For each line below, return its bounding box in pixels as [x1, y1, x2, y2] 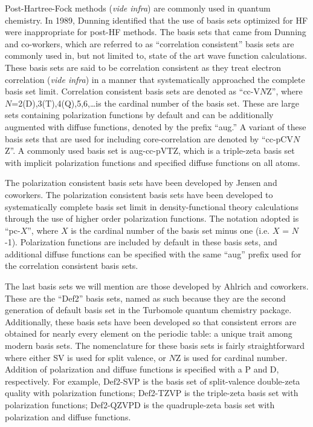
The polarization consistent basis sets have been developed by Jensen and [5, 176, 277, 189]
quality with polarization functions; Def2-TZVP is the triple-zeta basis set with [5, 386, 298, 399]
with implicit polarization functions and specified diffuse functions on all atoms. [5, 156, 300, 168]
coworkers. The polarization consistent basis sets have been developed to [5, 188, 273, 200]
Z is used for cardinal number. [175, 351, 288, 363]
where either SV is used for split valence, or [5, 351, 166, 363]
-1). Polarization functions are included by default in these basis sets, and [5, 236, 277, 248]
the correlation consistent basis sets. [5, 259, 138, 272]
